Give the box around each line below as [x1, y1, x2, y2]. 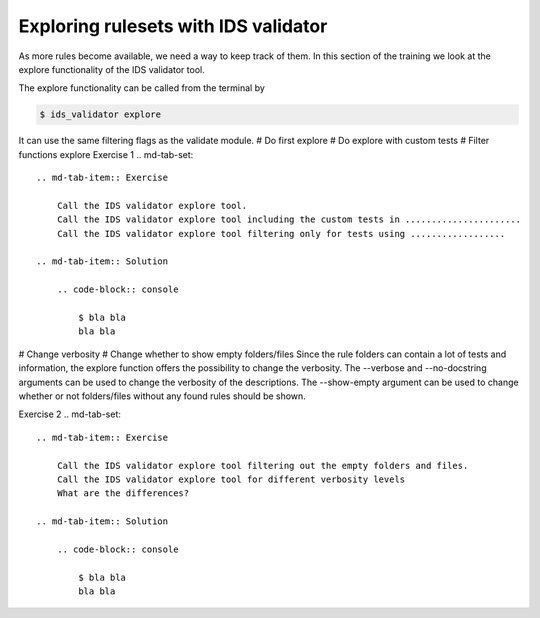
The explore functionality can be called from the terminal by [18, 82, 265, 94]
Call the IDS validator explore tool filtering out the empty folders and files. [56, 460, 469, 471]
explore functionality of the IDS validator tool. [18, 63, 205, 75]
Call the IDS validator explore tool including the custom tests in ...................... [56, 214, 522, 225]
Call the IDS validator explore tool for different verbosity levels [56, 473, 406, 485]
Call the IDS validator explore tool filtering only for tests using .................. [56, 228, 506, 239]
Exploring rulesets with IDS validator [18, 15, 328, 37]
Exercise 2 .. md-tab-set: [18, 408, 122, 420]
